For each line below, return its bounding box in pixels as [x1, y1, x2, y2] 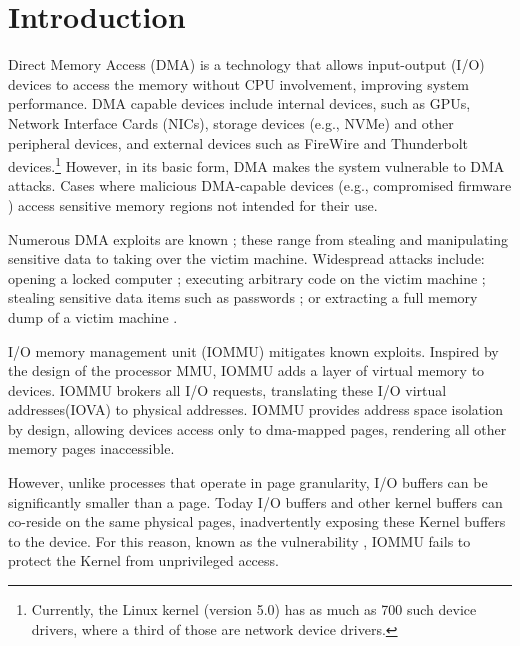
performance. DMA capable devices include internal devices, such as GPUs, [8, 93, 471, 114]
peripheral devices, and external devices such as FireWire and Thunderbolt [8, 132, 469, 153]
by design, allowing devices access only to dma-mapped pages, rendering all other [8, 418, 507, 439]
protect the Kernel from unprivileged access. [8, 550, 279, 571]
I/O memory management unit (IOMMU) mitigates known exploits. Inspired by [8, 340, 499, 361]
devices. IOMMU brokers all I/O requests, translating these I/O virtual [8, 379, 447, 400]
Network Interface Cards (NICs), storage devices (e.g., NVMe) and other [8, 112, 454, 133]
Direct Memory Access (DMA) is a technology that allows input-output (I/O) [8, 54, 485, 75]
